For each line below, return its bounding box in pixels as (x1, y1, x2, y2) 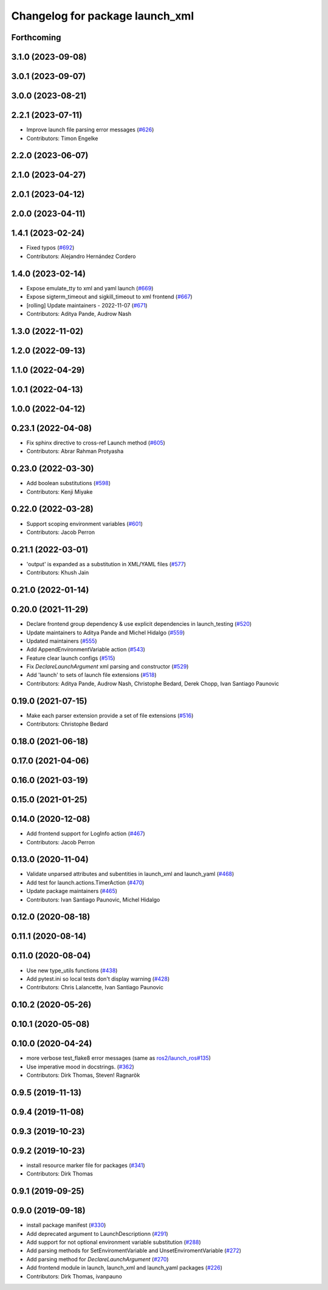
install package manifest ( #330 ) (26, 1221, 106, 1229)
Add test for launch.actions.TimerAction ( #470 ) (26, 878, 145, 886)
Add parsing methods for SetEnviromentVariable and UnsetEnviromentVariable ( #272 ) (26, 1247, 242, 1254)
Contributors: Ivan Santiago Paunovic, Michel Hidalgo (26, 896, 160, 903)
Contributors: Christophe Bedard (26, 720, 109, 727)
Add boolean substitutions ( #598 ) (26, 480, 111, 487)
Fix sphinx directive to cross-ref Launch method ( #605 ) (26, 439, 165, 446)
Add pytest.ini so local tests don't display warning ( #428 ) (26, 975, 170, 983)
